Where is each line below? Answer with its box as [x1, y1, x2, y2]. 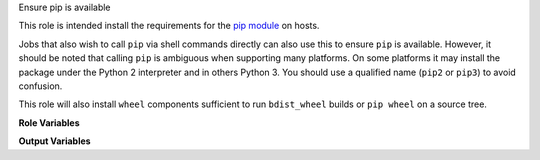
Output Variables [18, 135, 91, 147]
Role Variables [18, 116, 80, 129]
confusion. [18, 80, 63, 92]
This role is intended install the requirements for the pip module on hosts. [18, 20, 320, 32]
